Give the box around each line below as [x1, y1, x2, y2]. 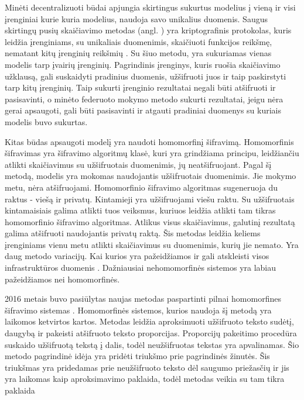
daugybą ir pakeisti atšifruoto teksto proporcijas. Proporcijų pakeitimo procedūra [5, 327, 297, 339]
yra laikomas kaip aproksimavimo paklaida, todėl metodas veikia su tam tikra [5, 373, 285, 385]
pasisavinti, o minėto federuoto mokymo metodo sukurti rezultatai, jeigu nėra [5, 92, 283, 105]
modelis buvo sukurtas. [5, 115, 88, 127]
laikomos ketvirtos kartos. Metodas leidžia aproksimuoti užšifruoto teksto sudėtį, [5, 315, 294, 327]
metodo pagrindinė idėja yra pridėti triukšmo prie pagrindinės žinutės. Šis [5, 350, 270, 362]
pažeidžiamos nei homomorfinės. [5, 273, 120, 285]
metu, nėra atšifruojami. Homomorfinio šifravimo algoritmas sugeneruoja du [5, 181, 278, 193]
